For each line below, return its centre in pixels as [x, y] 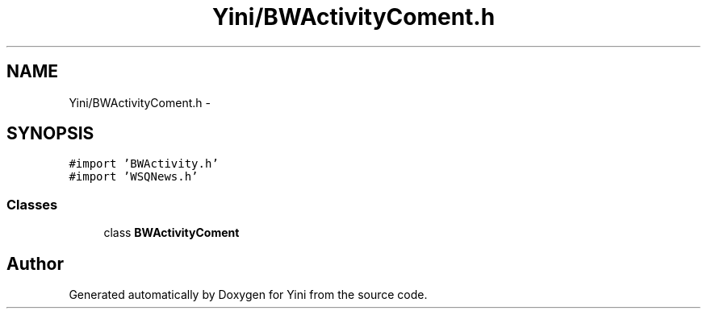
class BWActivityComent [172, 233]
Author [35, 263]
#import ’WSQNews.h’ [134, 177]
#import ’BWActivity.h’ [144, 164]
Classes [32, 204]
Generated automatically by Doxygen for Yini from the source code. [248, 295]
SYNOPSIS [50, 134]
